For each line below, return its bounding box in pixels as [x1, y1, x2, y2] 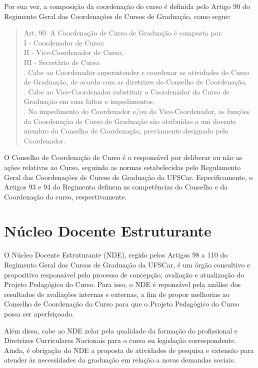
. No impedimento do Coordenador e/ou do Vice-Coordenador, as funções [23, 105, 250, 116]
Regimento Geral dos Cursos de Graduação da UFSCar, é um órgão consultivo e [4, 259, 250, 269]
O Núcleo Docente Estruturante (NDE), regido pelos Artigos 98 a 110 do [4, 249, 228, 260]
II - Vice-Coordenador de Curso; [23, 47, 123, 57]
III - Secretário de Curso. [23, 56, 101, 67]
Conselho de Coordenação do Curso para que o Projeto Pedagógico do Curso [4, 298, 239, 309]
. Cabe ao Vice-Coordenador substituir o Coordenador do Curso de [23, 86, 229, 96]
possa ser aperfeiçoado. [4, 308, 74, 318]
